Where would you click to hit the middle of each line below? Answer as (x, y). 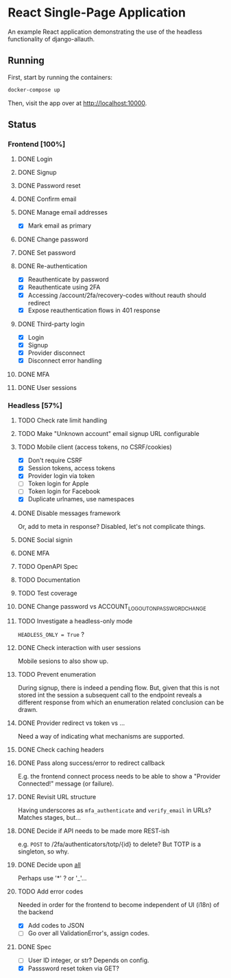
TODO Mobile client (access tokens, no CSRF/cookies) (95, 447)
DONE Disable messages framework (69, 513)
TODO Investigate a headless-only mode (75, 621)
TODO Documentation (49, 580)
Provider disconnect (56, 353)
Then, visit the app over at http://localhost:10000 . (77, 103)
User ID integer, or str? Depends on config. (88, 960)
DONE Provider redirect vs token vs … (71, 723)
